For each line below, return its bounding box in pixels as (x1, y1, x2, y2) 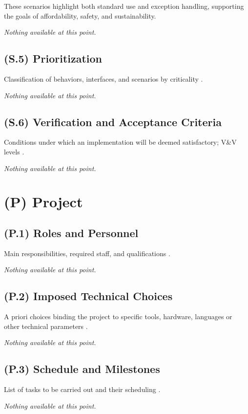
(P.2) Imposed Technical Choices (4, 288, 173, 304)
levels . (4, 146, 24, 156)
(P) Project (4, 192, 83, 212)
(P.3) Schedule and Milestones (4, 361, 160, 376)
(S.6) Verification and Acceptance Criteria (4, 114, 222, 129)
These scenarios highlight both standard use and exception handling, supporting (4, 1, 244, 11)
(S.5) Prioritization (4, 51, 103, 66)
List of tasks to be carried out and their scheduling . (4, 384, 161, 394)
